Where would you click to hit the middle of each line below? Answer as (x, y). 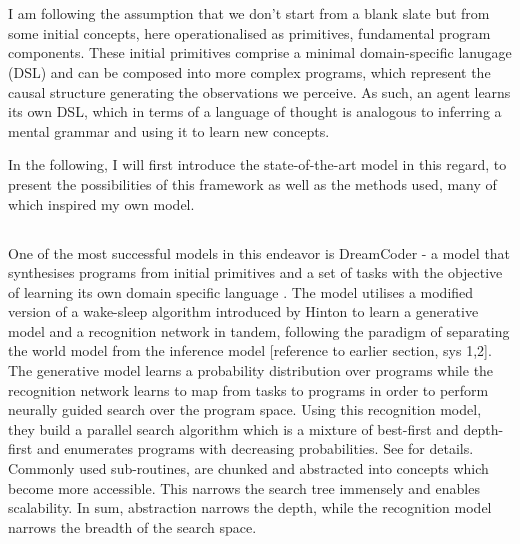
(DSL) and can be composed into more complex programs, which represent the (249, 71)
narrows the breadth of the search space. (132, 526)
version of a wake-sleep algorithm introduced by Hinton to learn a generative (243, 311)
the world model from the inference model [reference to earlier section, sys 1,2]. (250, 350)
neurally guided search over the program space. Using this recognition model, (245, 409)
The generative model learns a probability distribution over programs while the (251, 370)
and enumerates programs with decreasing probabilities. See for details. (255, 448)
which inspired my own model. (101, 203)
